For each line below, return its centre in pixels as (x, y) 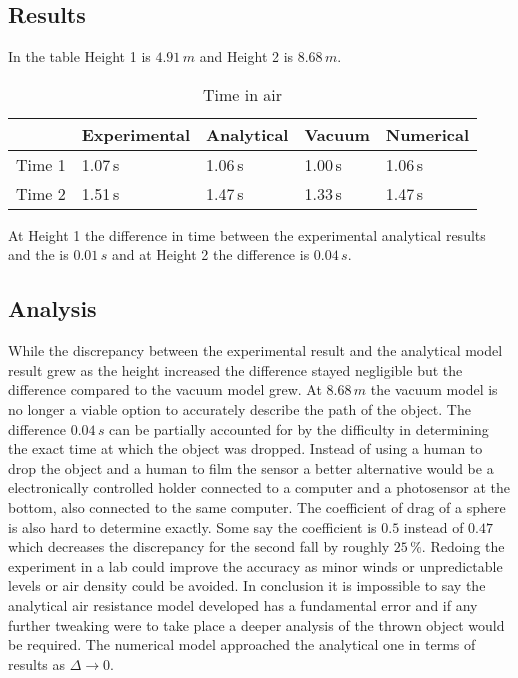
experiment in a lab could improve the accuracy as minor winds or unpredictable (255, 565)
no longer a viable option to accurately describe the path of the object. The (239, 408)
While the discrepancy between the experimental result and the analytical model (255, 350)
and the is (38, 254)
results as (37, 663)
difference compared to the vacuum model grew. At (165, 389)
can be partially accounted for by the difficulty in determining (299, 428)
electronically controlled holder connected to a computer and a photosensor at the (259, 487)
